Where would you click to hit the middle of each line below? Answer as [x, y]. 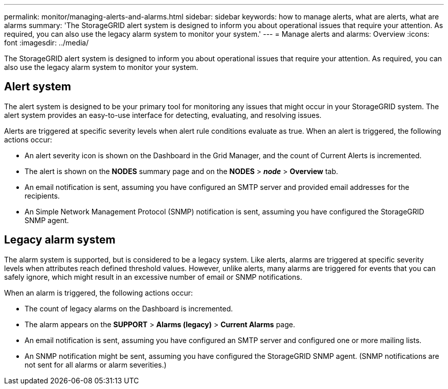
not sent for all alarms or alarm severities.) [96, 364]
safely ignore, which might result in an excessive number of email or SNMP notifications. [153, 277]
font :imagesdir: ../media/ [47, 43]
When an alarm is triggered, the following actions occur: [98, 293]
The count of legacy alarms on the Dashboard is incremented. [129, 308]
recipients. [42, 196]
